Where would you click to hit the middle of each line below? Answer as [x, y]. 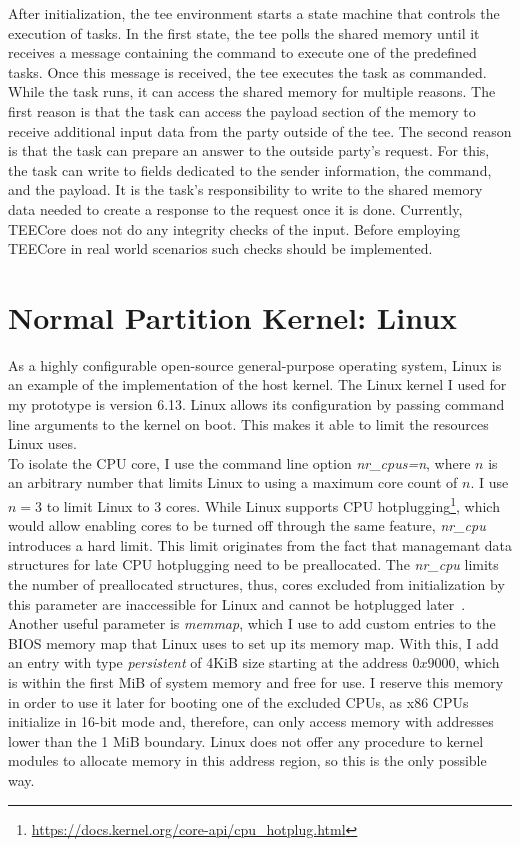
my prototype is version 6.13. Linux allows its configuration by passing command [256, 404]
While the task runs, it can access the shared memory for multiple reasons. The [252, 91]
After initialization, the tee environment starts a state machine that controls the [254, 13]
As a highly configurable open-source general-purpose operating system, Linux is [255, 364]
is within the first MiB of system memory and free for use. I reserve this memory [256, 682]
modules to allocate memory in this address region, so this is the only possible [247, 760]
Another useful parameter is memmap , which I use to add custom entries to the [252, 623]
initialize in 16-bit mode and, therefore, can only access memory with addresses [251, 721]
